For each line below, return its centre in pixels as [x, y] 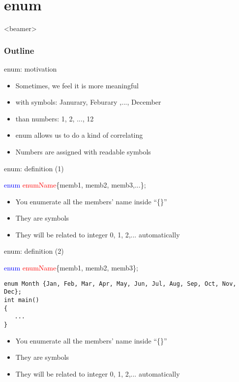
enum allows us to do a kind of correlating [79, 135]
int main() [22, 300]
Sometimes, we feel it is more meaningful [77, 85]
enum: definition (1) [34, 168]
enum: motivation [30, 68]
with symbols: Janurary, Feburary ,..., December [88, 102]
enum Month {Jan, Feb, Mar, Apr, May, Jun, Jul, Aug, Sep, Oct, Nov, [120, 284]
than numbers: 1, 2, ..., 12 [55, 118]
